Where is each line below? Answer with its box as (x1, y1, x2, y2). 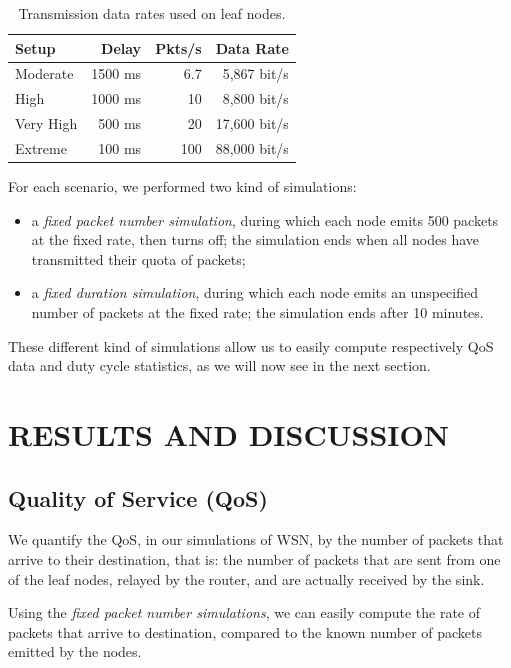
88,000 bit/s (215, 137, 289, 158)
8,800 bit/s (222, 88, 289, 109)
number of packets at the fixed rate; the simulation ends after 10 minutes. (31, 302, 484, 323)
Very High (15, 113, 78, 134)
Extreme (15, 137, 67, 158)
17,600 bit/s (215, 113, 289, 134)
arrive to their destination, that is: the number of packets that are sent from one (8, 548, 501, 569)
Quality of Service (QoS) (8, 482, 268, 513)
